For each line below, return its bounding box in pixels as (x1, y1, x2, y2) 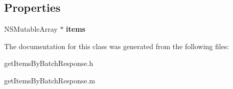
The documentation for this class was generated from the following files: (4, 40, 229, 51)
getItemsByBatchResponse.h (4, 58, 94, 69)
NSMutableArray (4, 24, 58, 34)
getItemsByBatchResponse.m (4, 75, 96, 85)
